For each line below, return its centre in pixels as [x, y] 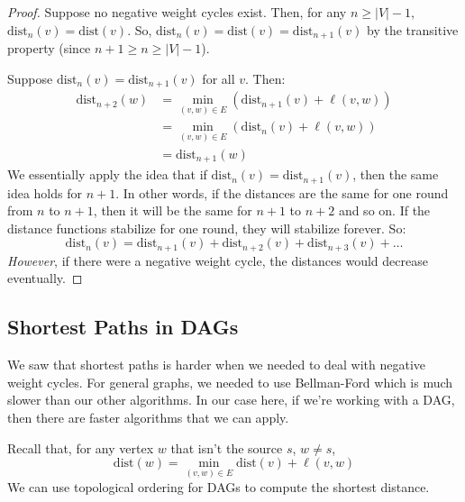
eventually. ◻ [45, 278]
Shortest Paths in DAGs [123, 327]
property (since [49, 48]
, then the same [396, 174]
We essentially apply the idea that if [107, 174]
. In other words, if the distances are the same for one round [282, 192]
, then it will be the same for [173, 210]
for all [219, 78]
